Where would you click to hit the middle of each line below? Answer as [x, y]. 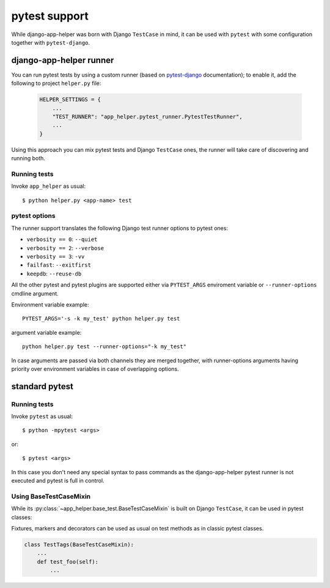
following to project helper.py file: [56, 83]
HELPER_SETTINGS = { [70, 100]
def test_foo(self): [68, 562]
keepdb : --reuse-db [54, 274]
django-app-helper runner [63, 60]
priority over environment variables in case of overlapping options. [95, 369]
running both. [28, 158]
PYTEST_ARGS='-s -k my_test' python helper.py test [101, 319]
